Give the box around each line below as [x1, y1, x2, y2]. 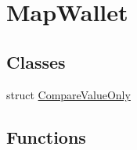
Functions [6, 124, 86, 148]
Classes [6, 49, 66, 73]
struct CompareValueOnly [6, 86, 131, 102]
